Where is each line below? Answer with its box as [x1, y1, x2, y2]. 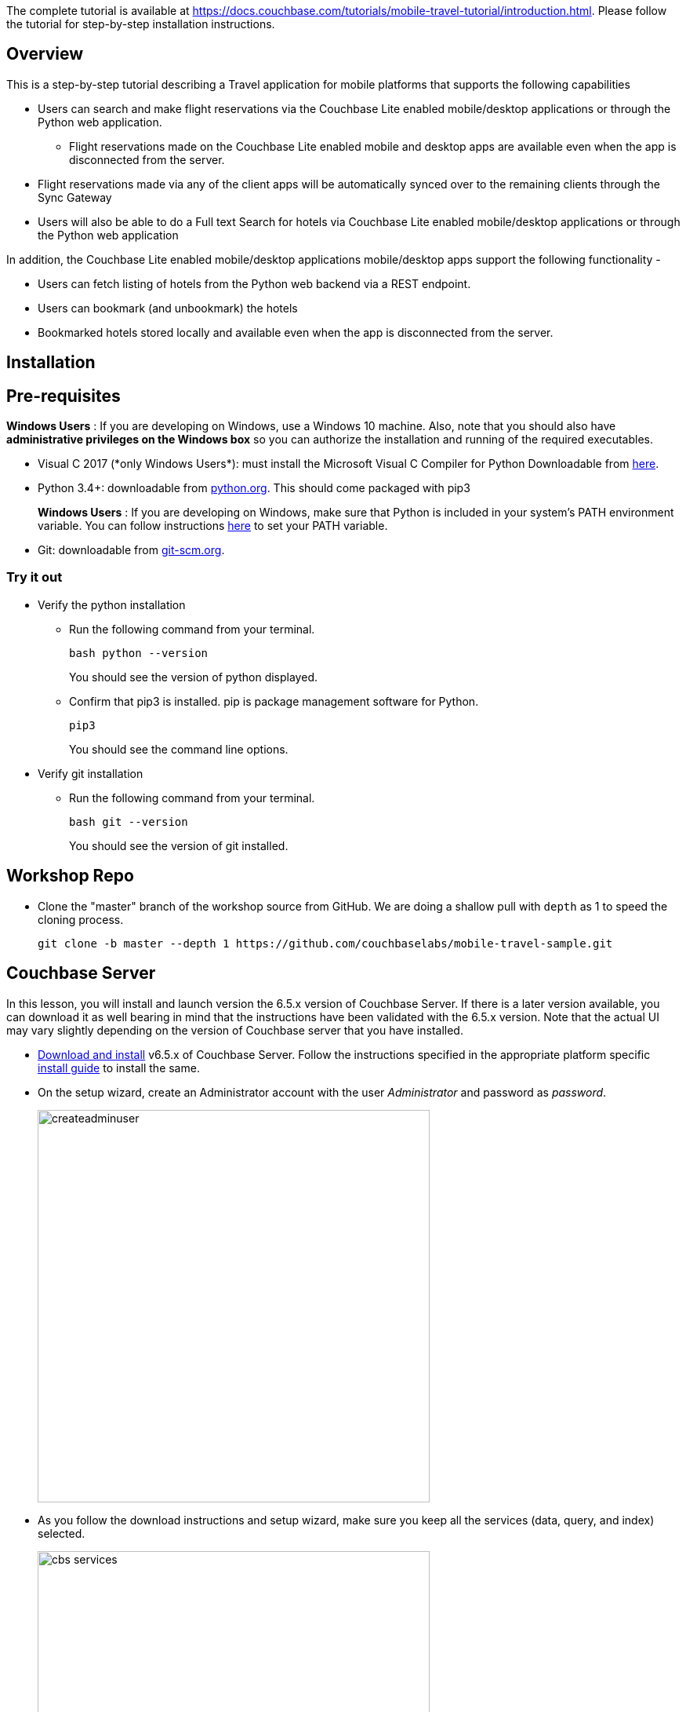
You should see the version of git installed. [69, 838, 289, 852]
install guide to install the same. [38, 1060, 200, 1075]
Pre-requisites [6, 385, 121, 406]
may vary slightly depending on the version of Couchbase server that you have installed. [6, 1023, 463, 1037]
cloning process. [38, 912, 124, 926]
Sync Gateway [38, 190, 112, 204]
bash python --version [69, 646, 209, 659]
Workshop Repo [6, 866, 134, 886]
